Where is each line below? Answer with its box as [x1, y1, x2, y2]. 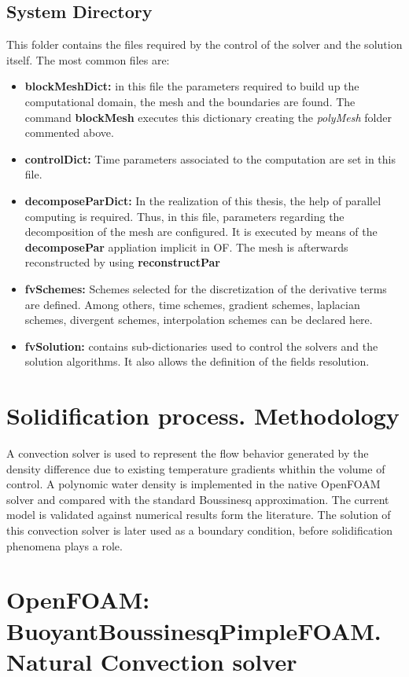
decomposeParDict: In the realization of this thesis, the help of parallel [24, 192, 381, 208]
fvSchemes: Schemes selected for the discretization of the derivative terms [24, 280, 387, 296]
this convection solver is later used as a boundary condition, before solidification [6, 521, 393, 538]
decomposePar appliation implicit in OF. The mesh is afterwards [24, 238, 348, 255]
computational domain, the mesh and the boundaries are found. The [24, 93, 356, 109]
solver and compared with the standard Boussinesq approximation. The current [6, 491, 389, 507]
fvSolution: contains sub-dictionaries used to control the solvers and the [24, 337, 378, 354]
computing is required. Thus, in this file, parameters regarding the [24, 208, 345, 224]
